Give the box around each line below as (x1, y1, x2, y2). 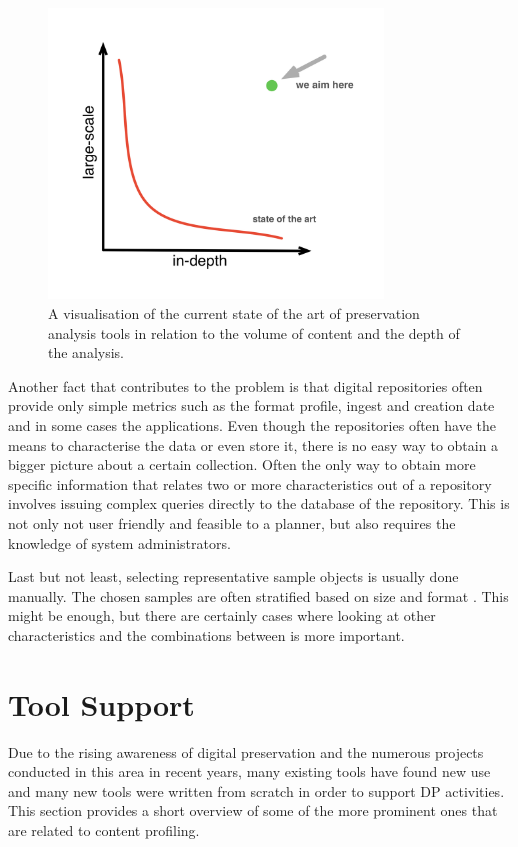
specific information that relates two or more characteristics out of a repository (8, 473, 492, 494)
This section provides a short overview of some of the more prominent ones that (8, 800, 498, 821)
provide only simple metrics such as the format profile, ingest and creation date (8, 395, 495, 416)
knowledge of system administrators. (8, 532, 231, 553)
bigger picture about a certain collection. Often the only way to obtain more (8, 454, 476, 475)
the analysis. (48, 342, 124, 363)
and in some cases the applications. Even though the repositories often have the (8, 414, 496, 435)
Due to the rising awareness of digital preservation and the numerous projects (8, 741, 484, 762)
